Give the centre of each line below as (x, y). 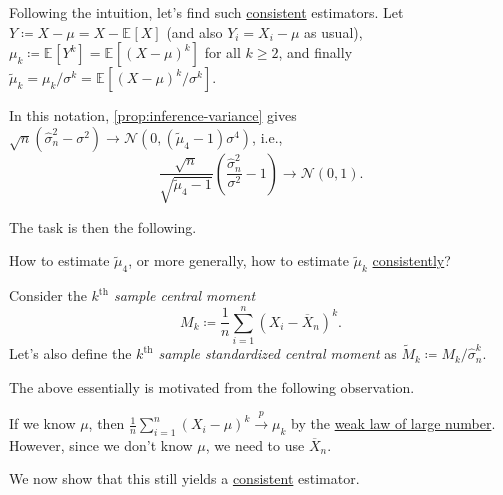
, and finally (315, 52)
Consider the (48, 295)
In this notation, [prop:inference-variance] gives (153, 115)
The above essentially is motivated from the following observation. (212, 386)
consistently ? (411, 260)
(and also (194, 31)
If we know (42, 423)
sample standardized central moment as (277, 353)
